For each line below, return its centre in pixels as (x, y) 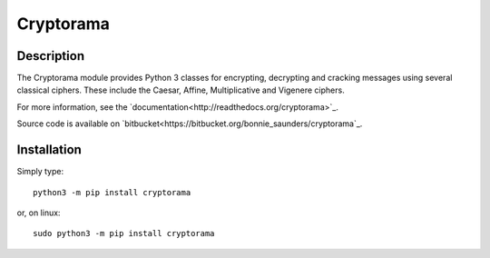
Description (51, 56)
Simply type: (40, 172)
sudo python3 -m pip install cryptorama (124, 233)
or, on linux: (39, 213)
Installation (49, 150)
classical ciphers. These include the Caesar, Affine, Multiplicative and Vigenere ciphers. (181, 90)
